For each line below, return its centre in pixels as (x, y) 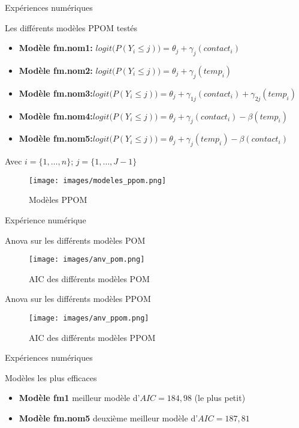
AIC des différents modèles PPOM (92, 337)
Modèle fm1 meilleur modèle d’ (79, 398)
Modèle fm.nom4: (56, 116)
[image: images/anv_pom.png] (87, 260)
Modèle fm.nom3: (56, 93)
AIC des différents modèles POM (89, 278)
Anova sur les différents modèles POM (75, 240)
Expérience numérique (46, 220)
